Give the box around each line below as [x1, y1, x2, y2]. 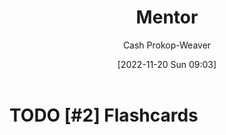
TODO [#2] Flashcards [9, 104, 199, 126]
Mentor [135, 6, 199, 29]
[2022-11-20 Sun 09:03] [117, 58, 217, 70]
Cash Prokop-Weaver [122, 39, 212, 51]
